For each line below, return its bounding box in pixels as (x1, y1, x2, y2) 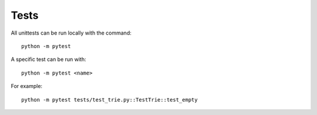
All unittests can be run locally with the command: (11, 29, 131, 36)
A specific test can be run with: (11, 56, 86, 63)
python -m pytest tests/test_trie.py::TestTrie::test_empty (21, 96, 198, 103)
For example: (11, 83, 43, 90)
